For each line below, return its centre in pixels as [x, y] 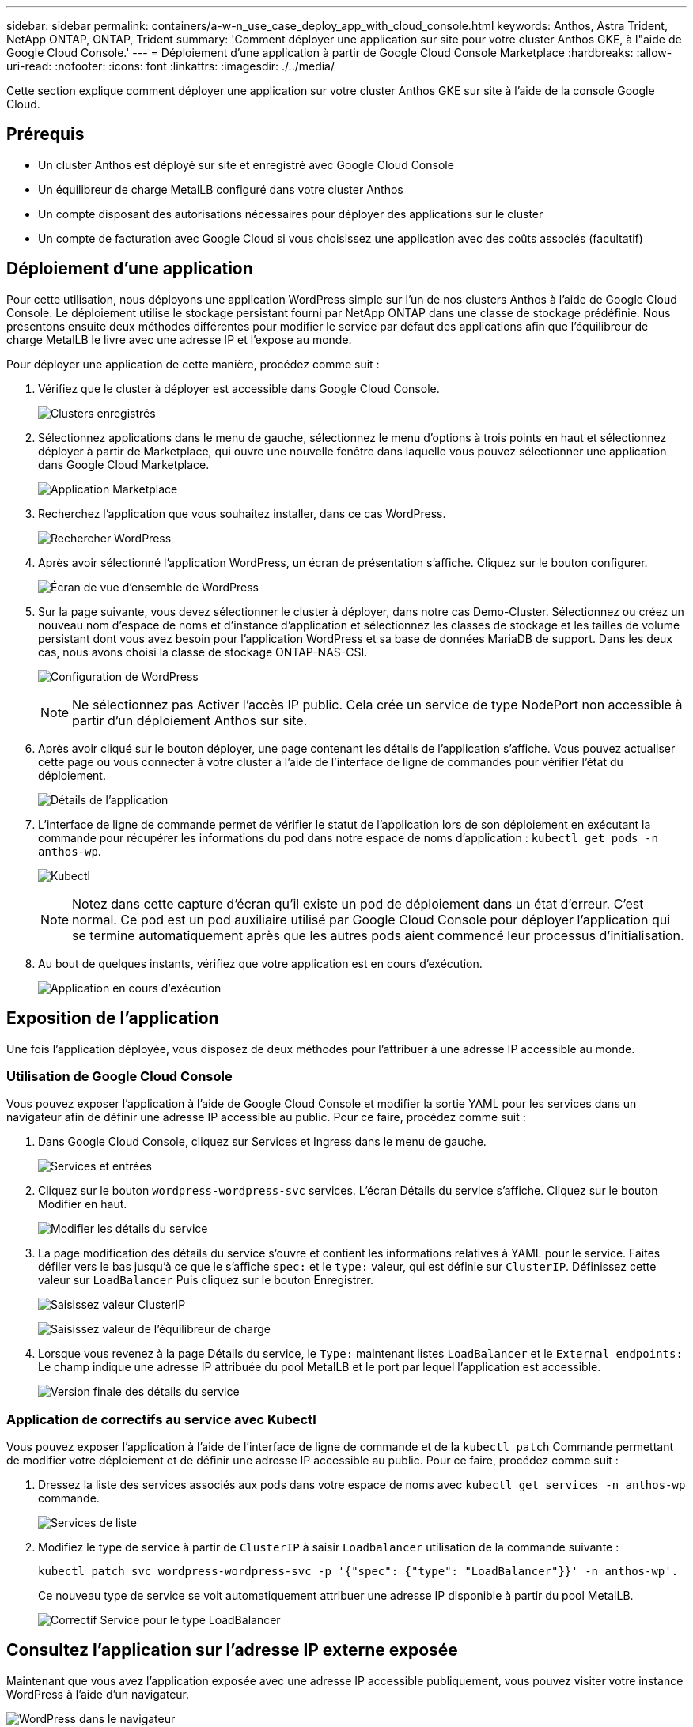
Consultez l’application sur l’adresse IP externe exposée [232, 1650]
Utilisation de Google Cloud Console [119, 1076]
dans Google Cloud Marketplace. [124, 464]
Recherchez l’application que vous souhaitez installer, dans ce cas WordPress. [242, 513]
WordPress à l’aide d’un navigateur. [98, 1694]
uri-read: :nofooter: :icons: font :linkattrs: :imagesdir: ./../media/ [171, 66]
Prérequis [45, 134]
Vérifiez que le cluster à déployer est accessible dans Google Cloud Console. [239, 388]
